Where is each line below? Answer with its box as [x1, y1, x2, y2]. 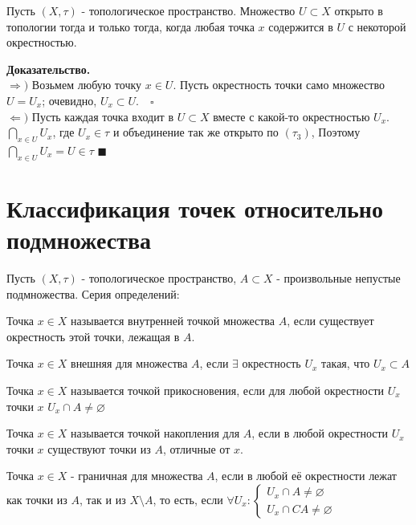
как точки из [6, 491, 67, 507]
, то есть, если [153, 491, 223, 507]
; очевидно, [42, 92, 97, 108]
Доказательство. [6, 60, 91, 77]
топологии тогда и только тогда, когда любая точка [6, 18, 255, 35]
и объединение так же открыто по [112, 124, 279, 140]
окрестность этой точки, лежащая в [6, 328, 180, 344]
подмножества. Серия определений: [6, 285, 180, 302]
